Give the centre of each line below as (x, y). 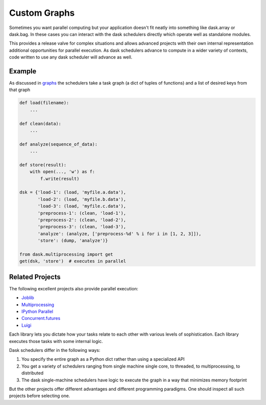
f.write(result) (60, 179)
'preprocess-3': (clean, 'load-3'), (82, 227)
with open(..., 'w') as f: (63, 172)
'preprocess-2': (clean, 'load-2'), (82, 220)
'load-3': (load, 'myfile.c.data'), (82, 206)
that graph (20, 90)
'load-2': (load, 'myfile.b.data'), (82, 199)
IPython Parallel (37, 312)
